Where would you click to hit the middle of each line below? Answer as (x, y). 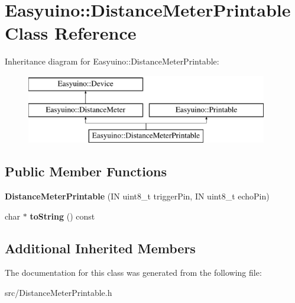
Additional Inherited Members (100, 248)
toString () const (62, 216)
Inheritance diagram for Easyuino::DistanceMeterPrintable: (112, 61)
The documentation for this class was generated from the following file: (133, 273)
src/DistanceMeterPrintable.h (59, 293)
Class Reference (71, 33)
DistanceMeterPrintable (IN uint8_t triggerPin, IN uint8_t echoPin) (137, 196)
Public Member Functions (86, 171)
